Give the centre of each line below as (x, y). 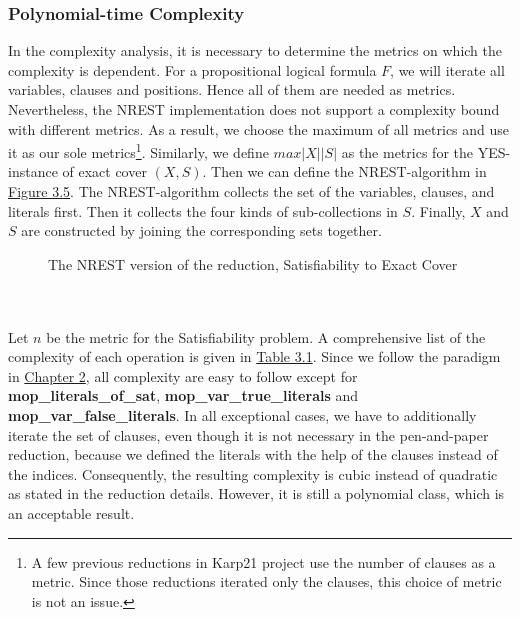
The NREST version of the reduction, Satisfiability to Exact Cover (253, 263)
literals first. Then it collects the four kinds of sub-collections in (203, 210)
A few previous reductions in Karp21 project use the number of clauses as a (263, 561)
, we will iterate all (447, 69)
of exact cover (104, 171)
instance (33, 171)
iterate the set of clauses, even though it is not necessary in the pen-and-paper (248, 434)
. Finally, (438, 210)
